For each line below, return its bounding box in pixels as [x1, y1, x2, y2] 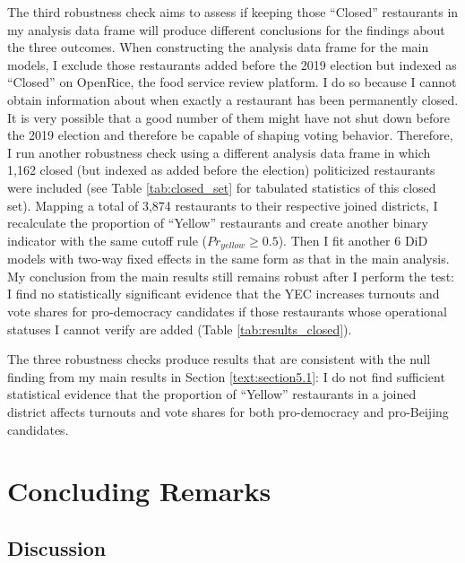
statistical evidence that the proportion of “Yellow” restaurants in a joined [7, 385, 417, 403]
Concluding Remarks [7, 472, 271, 509]
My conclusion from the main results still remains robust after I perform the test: [7, 266, 454, 285]
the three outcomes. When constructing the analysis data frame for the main [7, 38, 429, 56]
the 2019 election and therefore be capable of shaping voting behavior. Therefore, [7, 126, 453, 144]
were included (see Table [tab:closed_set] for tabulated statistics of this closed [7, 178, 436, 196]
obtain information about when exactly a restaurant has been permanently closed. [7, 90, 459, 108]
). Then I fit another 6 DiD [278, 230, 428, 249]
